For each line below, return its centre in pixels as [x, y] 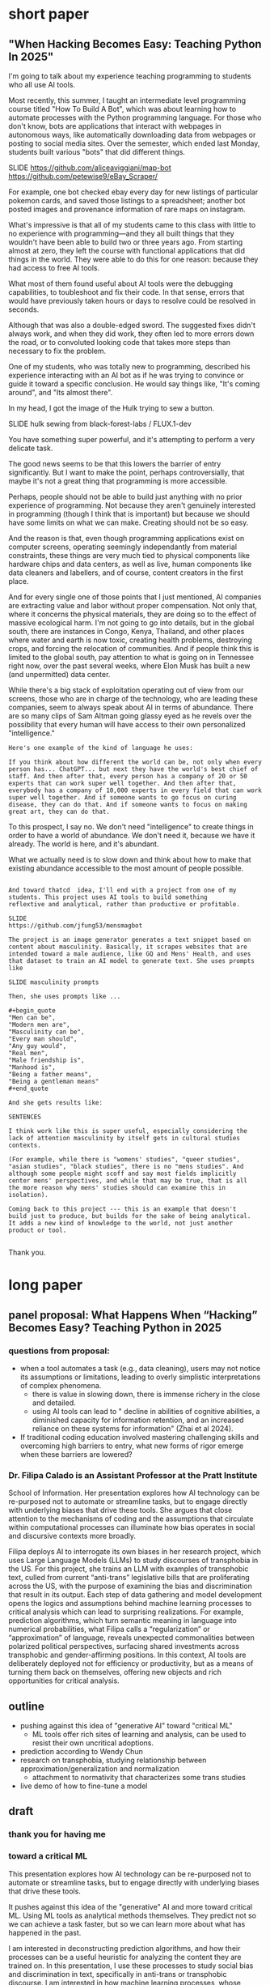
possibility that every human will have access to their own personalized [127, 724]
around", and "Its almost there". [61, 392]
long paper [46, 1285]
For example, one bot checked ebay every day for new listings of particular [133, 192]
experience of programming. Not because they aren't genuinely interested [132, 505]
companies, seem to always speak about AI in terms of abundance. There [131, 707]
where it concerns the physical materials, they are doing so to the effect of [133, 614]
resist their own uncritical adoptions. [93, 1743]
